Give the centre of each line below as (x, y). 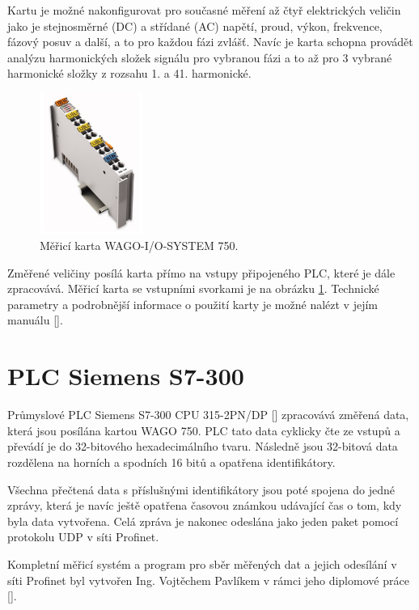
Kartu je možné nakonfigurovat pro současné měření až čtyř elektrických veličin (204, 10)
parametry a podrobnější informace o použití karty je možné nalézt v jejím (193, 304)
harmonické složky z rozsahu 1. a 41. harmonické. (129, 73)
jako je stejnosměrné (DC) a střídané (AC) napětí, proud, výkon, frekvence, (195, 25)
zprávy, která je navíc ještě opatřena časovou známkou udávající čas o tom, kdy (205, 505)
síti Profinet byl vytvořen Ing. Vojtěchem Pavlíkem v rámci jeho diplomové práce (208, 580)
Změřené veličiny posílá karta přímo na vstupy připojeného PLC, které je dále (201, 272)
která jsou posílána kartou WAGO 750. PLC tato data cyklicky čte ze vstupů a (204, 430)
